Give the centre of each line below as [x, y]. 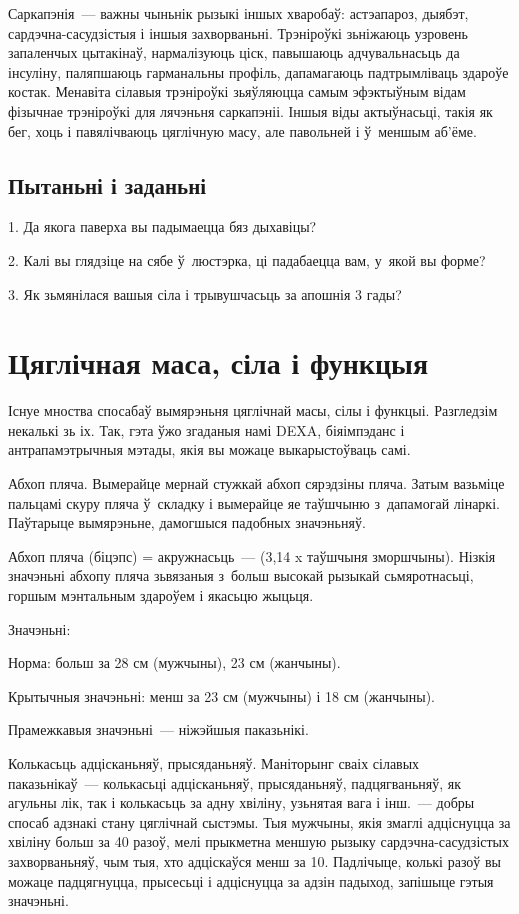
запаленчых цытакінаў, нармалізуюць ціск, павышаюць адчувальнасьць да [234, 52]
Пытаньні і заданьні [107, 184]
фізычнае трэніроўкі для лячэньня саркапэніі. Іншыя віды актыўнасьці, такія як [250, 110]
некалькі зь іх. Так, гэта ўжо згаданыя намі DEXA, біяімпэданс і [206, 429]
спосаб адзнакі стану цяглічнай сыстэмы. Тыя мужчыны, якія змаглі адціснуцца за [259, 821]
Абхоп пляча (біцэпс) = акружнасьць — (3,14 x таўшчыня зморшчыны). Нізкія [252, 555]
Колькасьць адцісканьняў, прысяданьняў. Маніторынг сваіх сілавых [214, 762]
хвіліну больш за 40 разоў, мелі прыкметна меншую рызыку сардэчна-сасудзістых [259, 841]
